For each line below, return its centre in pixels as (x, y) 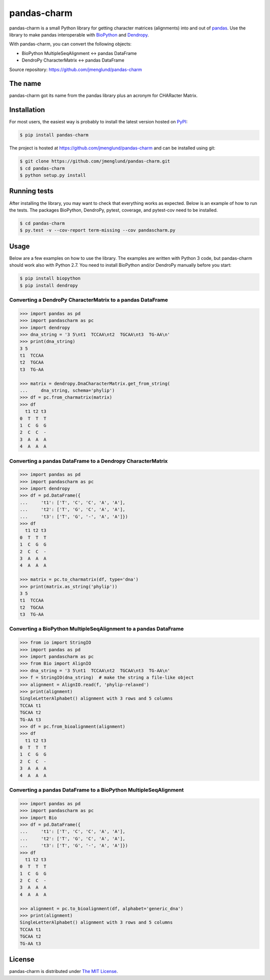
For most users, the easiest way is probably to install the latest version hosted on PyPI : (98, 122)
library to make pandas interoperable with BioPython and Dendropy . (79, 34)
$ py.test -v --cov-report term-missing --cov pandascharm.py (97, 230)
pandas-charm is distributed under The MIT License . (63, 972)
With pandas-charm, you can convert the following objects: (70, 44)
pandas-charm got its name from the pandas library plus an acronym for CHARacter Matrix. (103, 95)
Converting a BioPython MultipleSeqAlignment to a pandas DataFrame (96, 629)
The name (25, 84)
